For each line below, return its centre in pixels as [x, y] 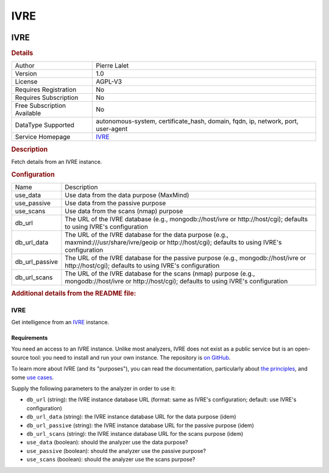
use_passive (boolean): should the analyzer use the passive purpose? [116, 450]
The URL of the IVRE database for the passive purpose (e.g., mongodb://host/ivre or [186, 258]
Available [28, 113]
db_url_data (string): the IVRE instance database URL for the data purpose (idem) [132, 417]
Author [25, 66]
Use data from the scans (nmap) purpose [124, 212]
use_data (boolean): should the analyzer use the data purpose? [107, 443]
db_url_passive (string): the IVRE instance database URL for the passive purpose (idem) [140, 425]
